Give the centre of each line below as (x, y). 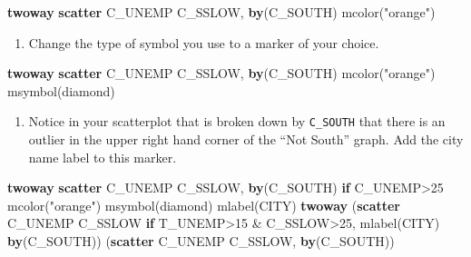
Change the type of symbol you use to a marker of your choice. (204, 42)
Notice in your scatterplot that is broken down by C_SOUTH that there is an (237, 121)
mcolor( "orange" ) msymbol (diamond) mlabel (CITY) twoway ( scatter (204, 205)
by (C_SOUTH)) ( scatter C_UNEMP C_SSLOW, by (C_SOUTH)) (201, 241)
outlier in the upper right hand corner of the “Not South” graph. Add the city (246, 139)
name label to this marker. (103, 157)
